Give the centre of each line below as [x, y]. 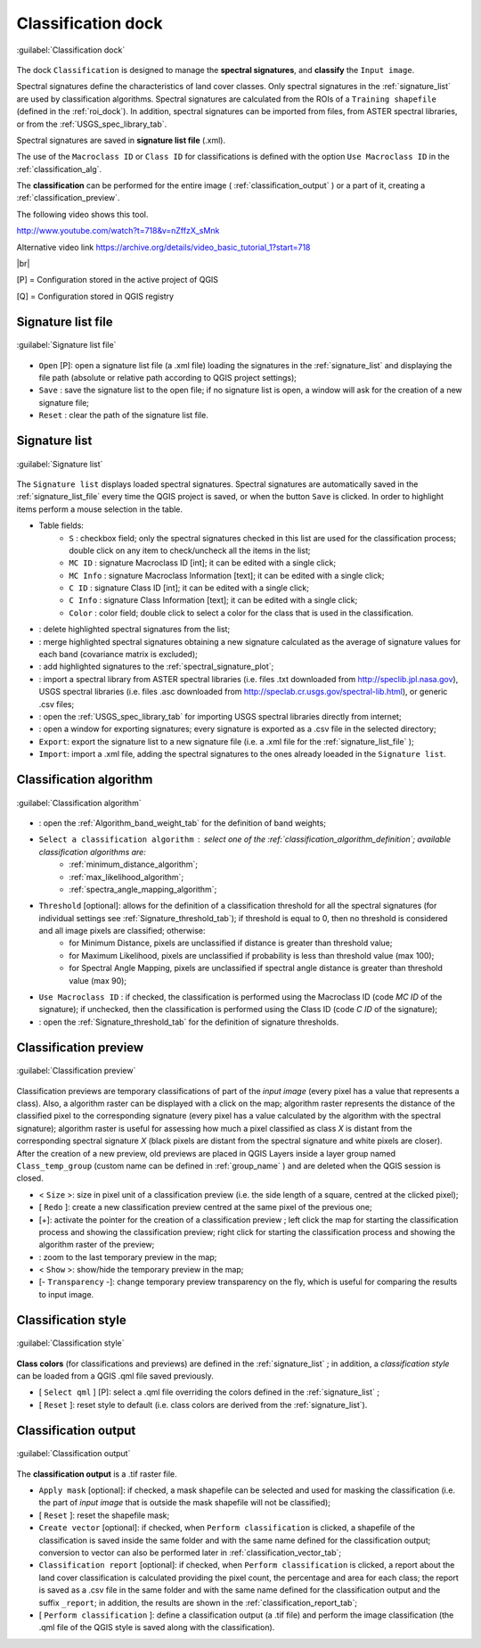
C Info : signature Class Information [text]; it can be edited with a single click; [213, 600]
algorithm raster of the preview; [97, 1245]
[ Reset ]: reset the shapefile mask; [104, 1515]
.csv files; [57, 704]
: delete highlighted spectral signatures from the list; [135, 630]
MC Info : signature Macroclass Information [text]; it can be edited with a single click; [227, 575]
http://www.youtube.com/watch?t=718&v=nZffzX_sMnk [118, 231]
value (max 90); [98, 980]
